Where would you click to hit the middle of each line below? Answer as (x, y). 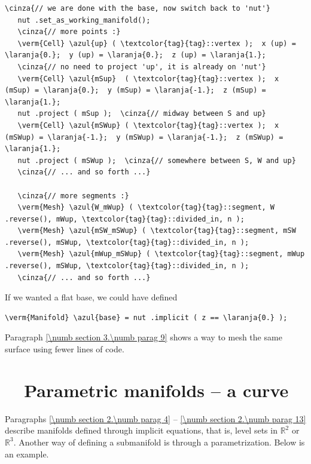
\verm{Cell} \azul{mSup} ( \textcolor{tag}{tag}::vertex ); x (148, 79)
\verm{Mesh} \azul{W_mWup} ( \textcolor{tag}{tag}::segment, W (146, 208)
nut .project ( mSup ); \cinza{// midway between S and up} (142, 114)
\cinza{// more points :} (69, 32)
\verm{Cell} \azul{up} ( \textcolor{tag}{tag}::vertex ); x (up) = (157, 43)
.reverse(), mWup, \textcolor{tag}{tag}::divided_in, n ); (125, 219)
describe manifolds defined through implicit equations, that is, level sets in (141, 430)
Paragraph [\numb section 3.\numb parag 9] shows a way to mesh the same (144, 337)
